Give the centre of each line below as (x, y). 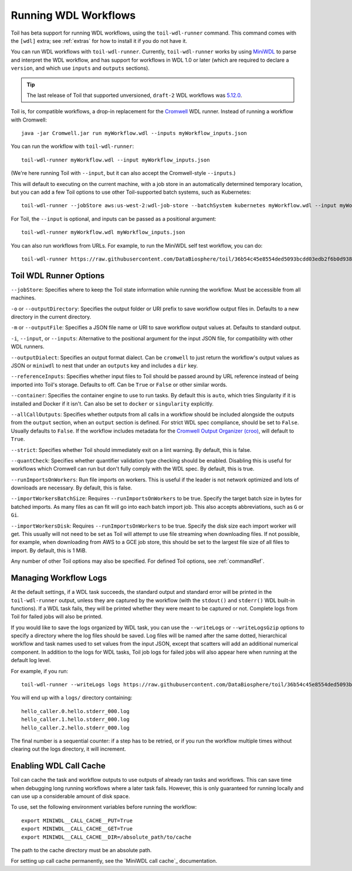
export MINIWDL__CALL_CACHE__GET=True (77, 829)
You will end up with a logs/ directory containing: (72, 698)
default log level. (31, 660)
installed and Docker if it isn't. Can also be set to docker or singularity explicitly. (112, 404)
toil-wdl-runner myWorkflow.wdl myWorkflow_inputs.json (103, 232)
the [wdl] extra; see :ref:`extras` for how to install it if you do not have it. (99, 40)
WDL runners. (28, 347)
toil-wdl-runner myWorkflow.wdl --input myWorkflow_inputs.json (116, 160)
